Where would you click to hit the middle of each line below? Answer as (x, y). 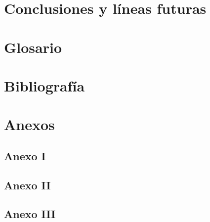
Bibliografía (44, 85)
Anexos (29, 124)
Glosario (33, 47)
